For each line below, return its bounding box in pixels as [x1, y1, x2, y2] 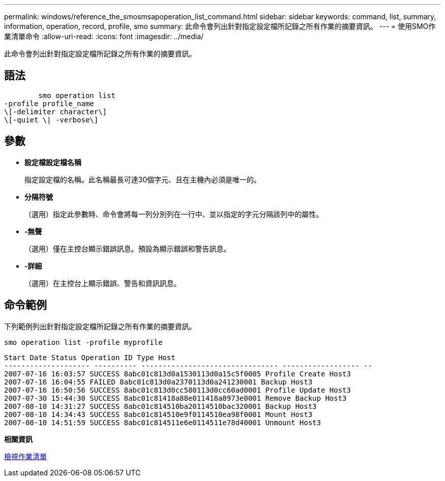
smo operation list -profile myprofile [4, 338, 163, 346]
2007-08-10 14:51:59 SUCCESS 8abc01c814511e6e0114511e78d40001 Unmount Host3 [4, 418, 321, 427]
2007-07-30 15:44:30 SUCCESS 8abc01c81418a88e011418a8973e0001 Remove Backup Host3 [4, 394, 347, 402]
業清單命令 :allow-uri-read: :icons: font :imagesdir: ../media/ [4, 32, 204, 41]
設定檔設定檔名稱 [24, 157, 81, 167]
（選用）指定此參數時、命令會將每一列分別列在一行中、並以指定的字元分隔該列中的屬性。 [24, 209, 323, 218]
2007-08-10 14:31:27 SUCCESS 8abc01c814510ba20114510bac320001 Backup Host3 [4, 402, 317, 410]
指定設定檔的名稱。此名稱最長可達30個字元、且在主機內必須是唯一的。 [24, 175, 261, 184]
